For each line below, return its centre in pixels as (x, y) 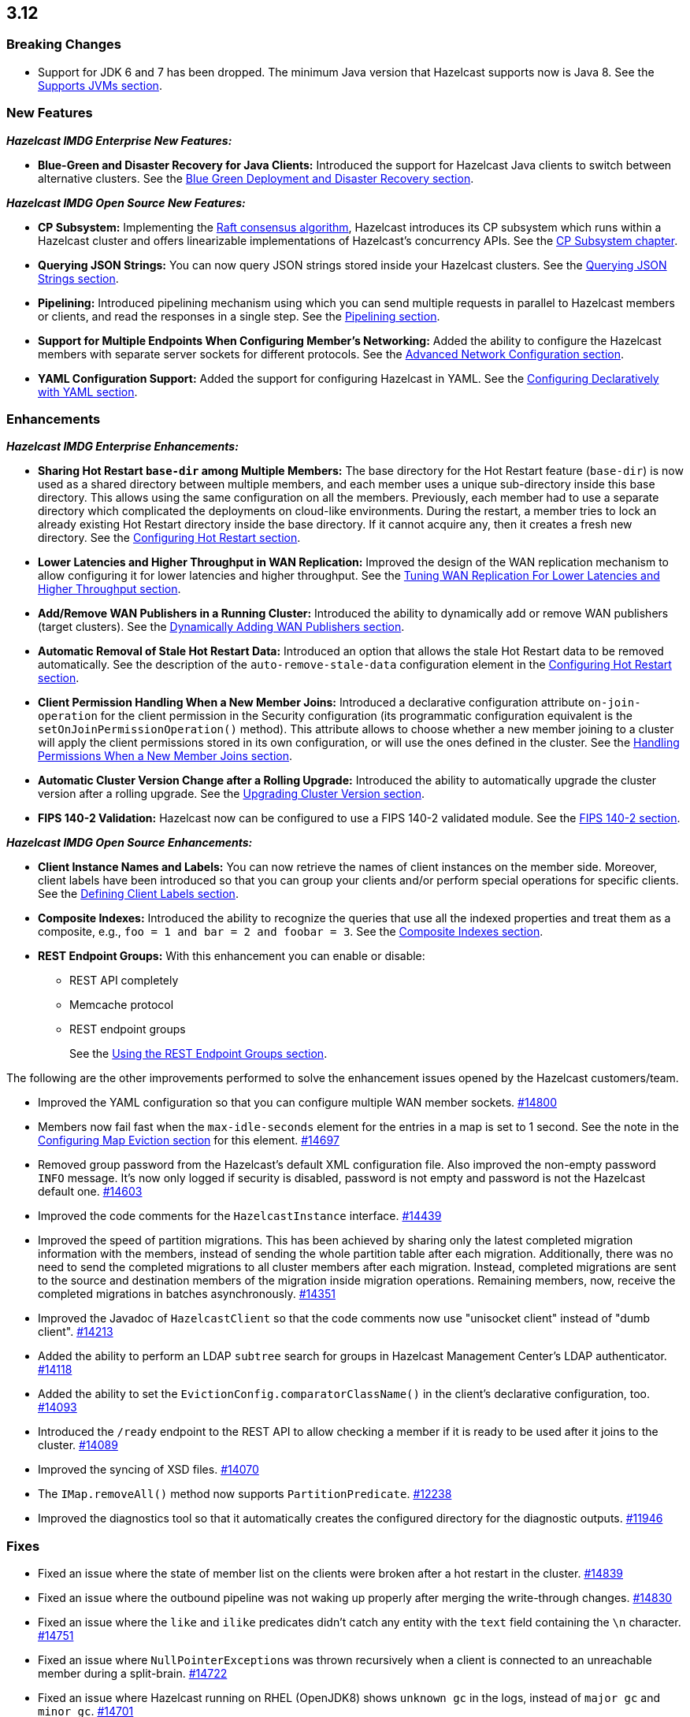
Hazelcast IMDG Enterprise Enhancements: (122, 447)
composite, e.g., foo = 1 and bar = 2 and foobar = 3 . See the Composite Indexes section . (291, 932)
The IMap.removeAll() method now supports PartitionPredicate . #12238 (245, 1494)
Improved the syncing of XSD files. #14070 (148, 1470)
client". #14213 (76, 1332)
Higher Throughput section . (109, 589)
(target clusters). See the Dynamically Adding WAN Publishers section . (221, 627)
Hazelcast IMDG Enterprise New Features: (119, 140)
